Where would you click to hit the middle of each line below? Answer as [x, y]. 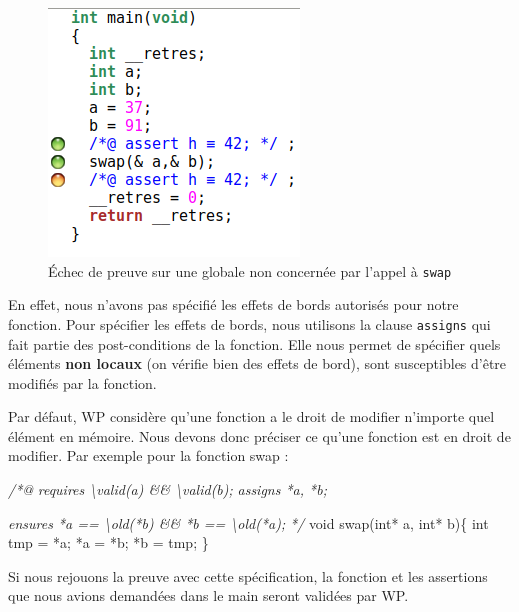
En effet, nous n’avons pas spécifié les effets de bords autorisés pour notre [233, 304]
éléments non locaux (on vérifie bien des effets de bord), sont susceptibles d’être [257, 363]
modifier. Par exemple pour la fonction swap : [148, 455]
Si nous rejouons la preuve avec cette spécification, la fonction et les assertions [248, 575]
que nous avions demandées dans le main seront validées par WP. [208, 595]
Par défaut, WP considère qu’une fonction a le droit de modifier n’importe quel [251, 416]
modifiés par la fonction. [82, 382]
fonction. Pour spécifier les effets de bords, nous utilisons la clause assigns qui [249, 323]
